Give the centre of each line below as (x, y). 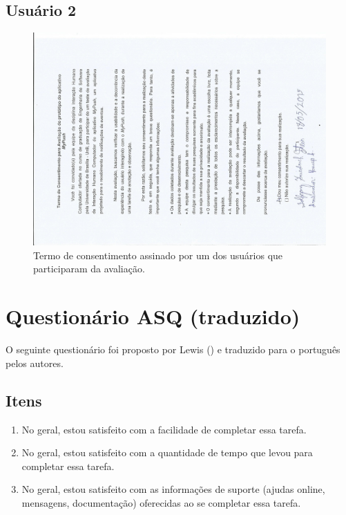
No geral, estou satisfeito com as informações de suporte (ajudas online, (173, 489)
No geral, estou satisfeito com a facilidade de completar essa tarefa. (164, 429)
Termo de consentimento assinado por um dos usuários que (158, 255)
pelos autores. (35, 363)
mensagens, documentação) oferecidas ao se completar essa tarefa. (161, 502)
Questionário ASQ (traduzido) (153, 316)
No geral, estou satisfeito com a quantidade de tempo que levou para (167, 452)
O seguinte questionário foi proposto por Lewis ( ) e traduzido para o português (173, 349)
